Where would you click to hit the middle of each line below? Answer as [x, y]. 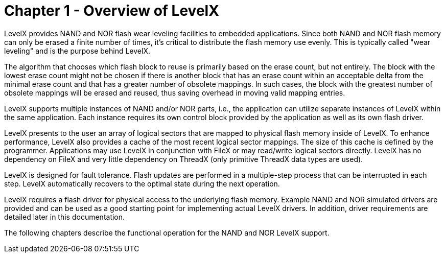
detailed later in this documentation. [65, 217]
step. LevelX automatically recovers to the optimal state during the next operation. [142, 183]
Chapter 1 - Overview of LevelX [112, 11]
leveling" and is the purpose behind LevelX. [77, 51]
